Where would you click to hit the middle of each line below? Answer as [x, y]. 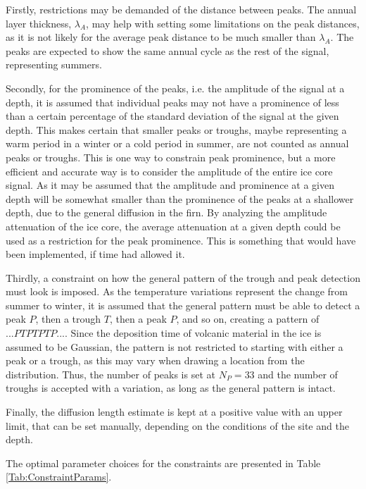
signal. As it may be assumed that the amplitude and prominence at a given [170, 185]
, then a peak [138, 319]
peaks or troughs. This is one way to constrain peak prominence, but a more [171, 157]
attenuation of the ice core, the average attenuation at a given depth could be [173, 226]
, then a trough [68, 319]
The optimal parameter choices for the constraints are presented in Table [163, 463]
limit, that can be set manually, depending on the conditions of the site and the [177, 425]
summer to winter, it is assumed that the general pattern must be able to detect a [183, 305]
